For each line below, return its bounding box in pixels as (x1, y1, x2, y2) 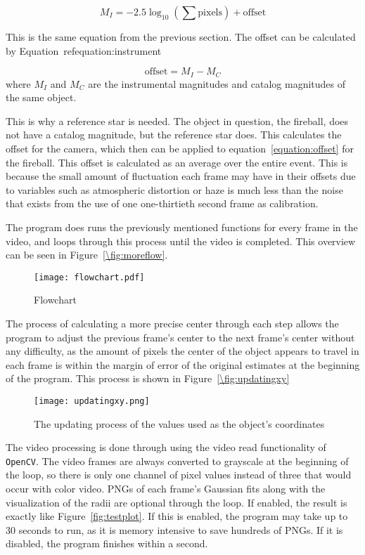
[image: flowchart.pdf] (34, 272, 145, 282)
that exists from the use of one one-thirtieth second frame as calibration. (6, 196, 319, 211)
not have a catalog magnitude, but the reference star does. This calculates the (6, 127, 342, 142)
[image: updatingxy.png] (34, 396, 150, 406)
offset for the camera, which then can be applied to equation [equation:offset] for (6, 141, 354, 156)
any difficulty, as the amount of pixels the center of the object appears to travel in (6, 344, 359, 358)
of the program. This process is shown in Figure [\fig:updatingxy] (6, 371, 290, 386)
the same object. (6, 90, 77, 105)
